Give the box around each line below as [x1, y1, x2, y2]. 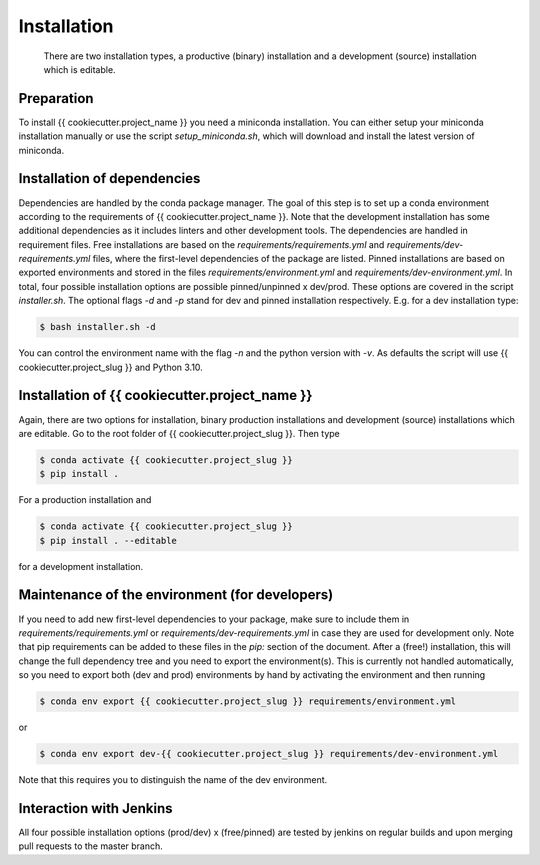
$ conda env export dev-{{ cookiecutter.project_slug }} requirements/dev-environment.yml [39, 748, 499, 760]
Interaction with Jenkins [18, 800, 173, 817]
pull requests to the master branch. [18, 840, 164, 852]
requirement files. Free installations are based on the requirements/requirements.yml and [18, 238, 385, 250]
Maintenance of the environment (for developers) [18, 586, 334, 604]
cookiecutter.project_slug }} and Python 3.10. [18, 361, 204, 373]
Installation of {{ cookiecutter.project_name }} [18, 387, 313, 404]
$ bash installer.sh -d [39, 321, 157, 333]
